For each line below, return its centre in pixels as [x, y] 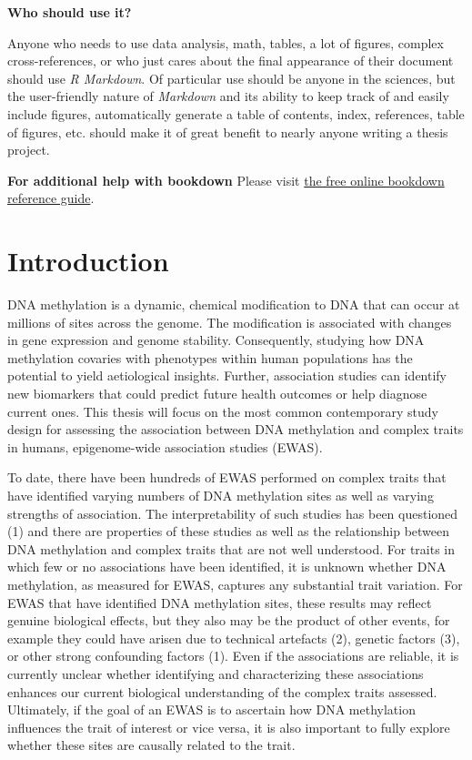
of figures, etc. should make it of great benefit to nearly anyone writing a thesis [228, 132]
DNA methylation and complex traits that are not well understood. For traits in [231, 548]
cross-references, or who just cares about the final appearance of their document [231, 61]
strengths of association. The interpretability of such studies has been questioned [233, 513]
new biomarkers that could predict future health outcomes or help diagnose [217, 394]
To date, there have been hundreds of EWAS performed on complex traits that [227, 477]
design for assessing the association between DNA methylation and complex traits [236, 429]
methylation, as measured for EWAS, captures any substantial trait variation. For [235, 584]
